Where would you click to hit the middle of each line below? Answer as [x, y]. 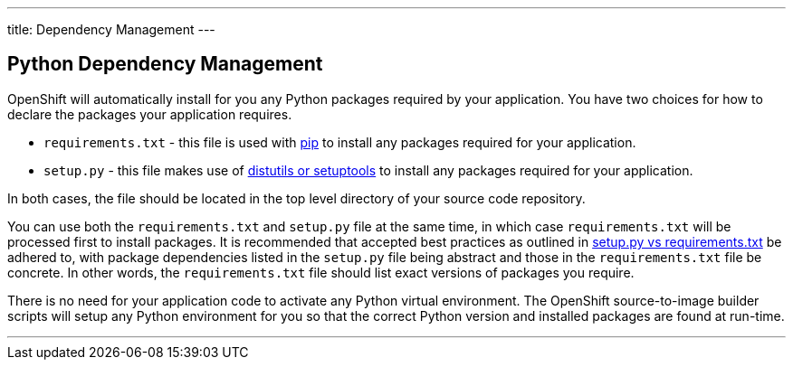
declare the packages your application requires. [150, 114]
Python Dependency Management [165, 64]
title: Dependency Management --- [111, 29]
